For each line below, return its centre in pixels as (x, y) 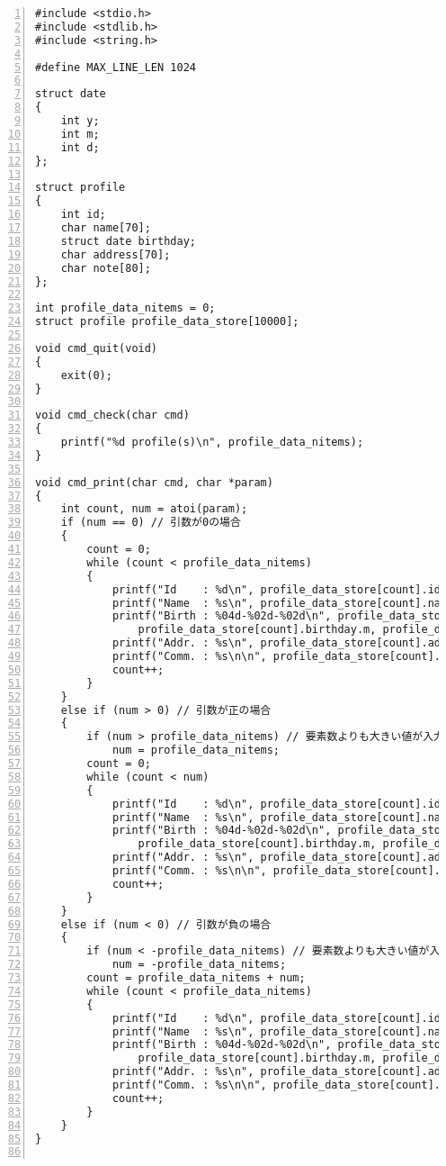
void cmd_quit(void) (97, 348)
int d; (80, 147)
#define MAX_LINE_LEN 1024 (116, 67)
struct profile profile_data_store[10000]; (167, 322)
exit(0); (86, 375)
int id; (83, 215)
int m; (80, 134)
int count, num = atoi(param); (154, 509)
